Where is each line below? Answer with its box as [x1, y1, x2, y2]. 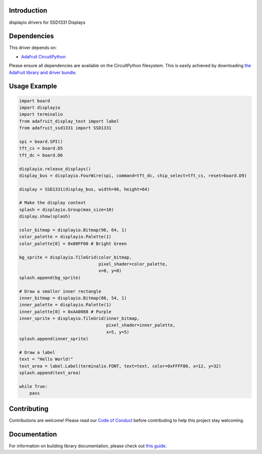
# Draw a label [19, 350, 55, 355]
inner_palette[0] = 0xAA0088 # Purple [19, 309, 112, 314]
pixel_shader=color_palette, [98, 261, 168, 267]
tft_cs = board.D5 [19, 146, 63, 151]
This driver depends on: [9, 45, 57, 51]
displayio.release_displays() [19, 166, 91, 172]
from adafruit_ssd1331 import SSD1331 [19, 125, 112, 131]
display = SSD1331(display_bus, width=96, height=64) [19, 186, 150, 192]
